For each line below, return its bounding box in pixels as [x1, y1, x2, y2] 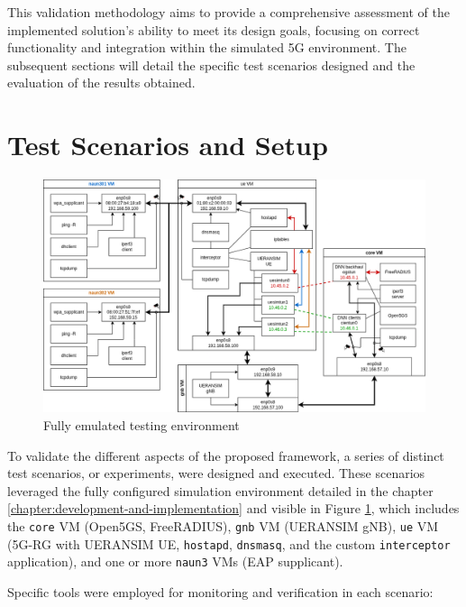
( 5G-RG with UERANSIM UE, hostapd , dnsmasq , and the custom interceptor [7, 534, 451, 553]
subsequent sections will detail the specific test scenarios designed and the [7, 55, 416, 74]
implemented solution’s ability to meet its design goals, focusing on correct [7, 20, 420, 39]
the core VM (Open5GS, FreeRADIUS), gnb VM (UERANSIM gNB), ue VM [7, 517, 439, 536]
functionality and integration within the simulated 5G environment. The [7, 38, 407, 57]
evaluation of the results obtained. [7, 73, 196, 92]
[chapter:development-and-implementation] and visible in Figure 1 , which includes [7, 499, 460, 518]
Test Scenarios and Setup [7, 126, 328, 163]
